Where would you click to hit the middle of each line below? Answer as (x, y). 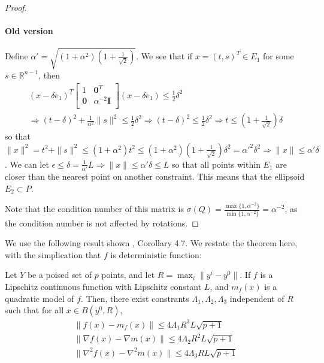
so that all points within (216, 164)
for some (278, 56)
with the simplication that (53, 254)
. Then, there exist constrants (135, 298)
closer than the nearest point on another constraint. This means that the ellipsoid (155, 176)
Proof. (16, 7)
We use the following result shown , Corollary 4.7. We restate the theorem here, (151, 243)
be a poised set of (59, 275)
